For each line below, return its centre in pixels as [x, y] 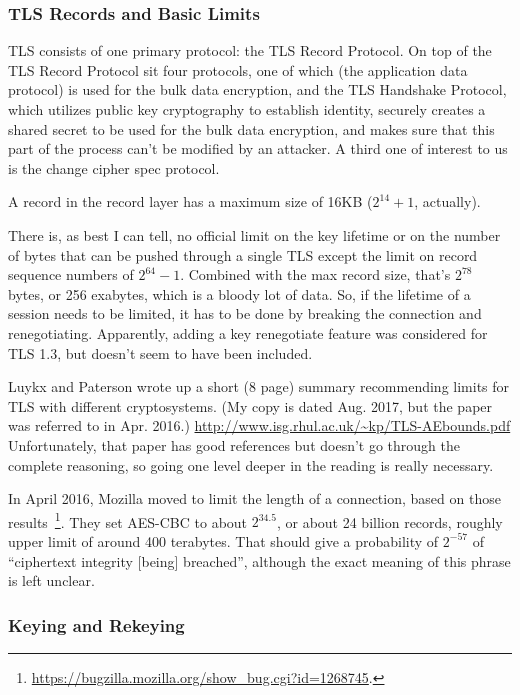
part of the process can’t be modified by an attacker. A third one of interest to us [258, 148]
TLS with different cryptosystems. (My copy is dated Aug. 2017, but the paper [250, 405]
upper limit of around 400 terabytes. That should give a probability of [223, 540]
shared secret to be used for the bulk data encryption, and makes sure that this [251, 128]
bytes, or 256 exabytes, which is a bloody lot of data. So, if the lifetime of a [239, 293]
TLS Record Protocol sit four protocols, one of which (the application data [238, 69]
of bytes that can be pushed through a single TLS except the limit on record [243, 254]
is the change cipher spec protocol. [114, 167]
